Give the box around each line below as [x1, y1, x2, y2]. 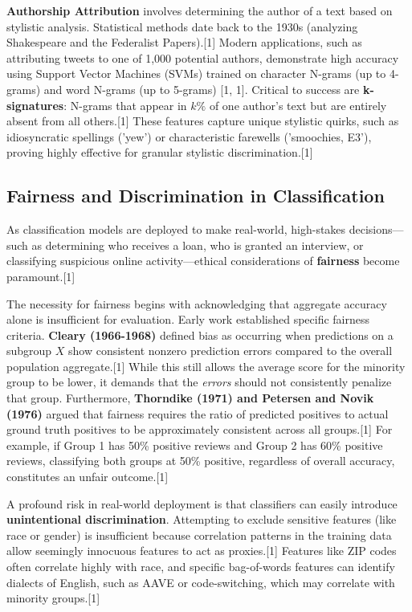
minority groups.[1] [6, 590, 100, 606]
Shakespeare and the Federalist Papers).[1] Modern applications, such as [6, 34, 362, 51]
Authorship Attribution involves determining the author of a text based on [6, 2, 393, 18]
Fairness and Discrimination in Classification [6, 183, 385, 208]
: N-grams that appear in [63, 96, 187, 113]
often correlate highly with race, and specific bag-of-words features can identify [6, 558, 395, 575]
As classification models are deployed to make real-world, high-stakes [6, 221, 346, 238]
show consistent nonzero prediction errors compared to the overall [68, 342, 393, 359]
